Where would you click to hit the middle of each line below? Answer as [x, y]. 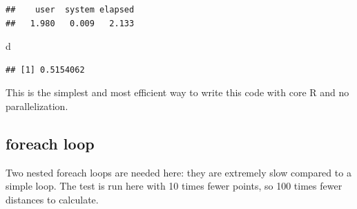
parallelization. [37, 106]
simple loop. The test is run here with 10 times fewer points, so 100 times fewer [174, 186]
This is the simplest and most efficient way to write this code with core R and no [177, 92]
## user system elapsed [70, 10]
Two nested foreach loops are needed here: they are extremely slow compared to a [178, 172]
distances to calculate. [52, 199]
